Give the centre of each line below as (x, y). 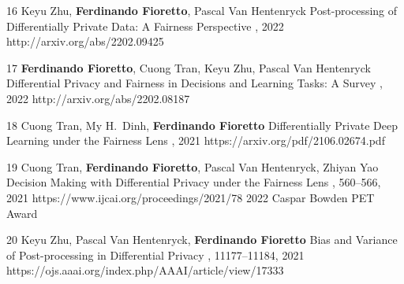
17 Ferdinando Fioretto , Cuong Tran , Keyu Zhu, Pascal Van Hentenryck (189, 67)
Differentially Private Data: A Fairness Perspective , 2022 (145, 26)
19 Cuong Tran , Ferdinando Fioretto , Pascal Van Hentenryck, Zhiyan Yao (193, 166)
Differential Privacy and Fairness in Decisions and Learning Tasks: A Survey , (195, 83)
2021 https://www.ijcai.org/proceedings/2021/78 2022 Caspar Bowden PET (191, 197)
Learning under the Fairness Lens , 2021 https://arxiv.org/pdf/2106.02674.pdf (196, 140)
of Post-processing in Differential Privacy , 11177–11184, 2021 (155, 254)
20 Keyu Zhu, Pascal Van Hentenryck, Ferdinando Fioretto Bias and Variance (202, 240)
